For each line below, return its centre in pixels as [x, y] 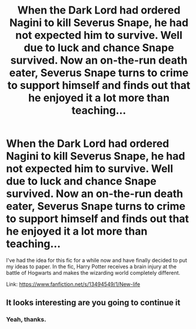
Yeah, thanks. [26, 320]
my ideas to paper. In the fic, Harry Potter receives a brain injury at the [91, 267]
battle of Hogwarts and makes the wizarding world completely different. [93, 272]
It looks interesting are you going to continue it [93, 303]
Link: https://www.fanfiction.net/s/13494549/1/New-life [73, 284]
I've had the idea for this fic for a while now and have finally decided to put [97, 260]
